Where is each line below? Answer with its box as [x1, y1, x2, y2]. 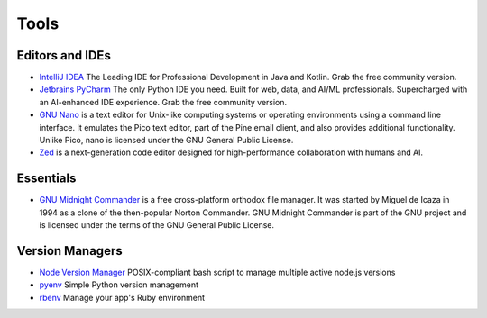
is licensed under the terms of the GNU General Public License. [39, 220, 275, 231]
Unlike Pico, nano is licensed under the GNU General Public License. [39, 135, 294, 146]
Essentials [16, 171, 77, 186]
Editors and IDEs [16, 48, 112, 63]
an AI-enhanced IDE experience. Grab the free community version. [39, 96, 288, 107]
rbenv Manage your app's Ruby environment [39, 292, 206, 303]
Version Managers [16, 243, 123, 259]
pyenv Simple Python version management [39, 279, 198, 290]
